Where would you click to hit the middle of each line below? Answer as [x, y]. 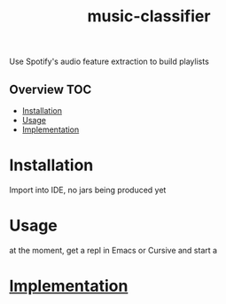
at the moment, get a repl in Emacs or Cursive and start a [113, 250]
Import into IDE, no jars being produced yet [88, 190]
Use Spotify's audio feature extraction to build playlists [109, 62]
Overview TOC [51, 89]
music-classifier [149, 16]
